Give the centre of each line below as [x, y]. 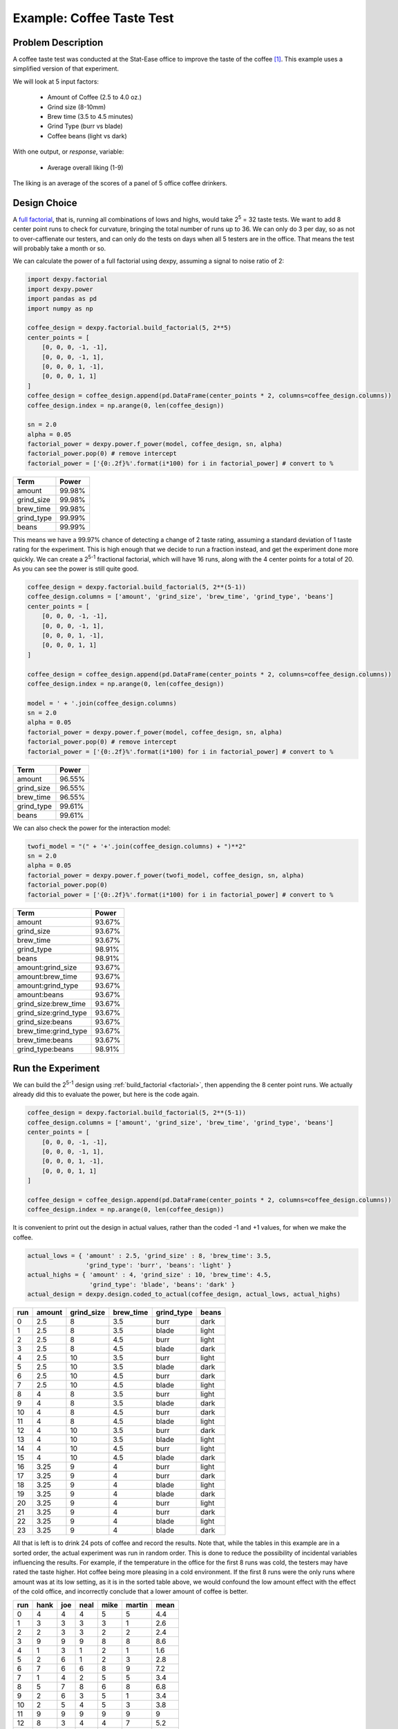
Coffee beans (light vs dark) [87, 136]
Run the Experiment [56, 1068]
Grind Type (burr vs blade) [85, 126]
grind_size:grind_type [52, 1013]
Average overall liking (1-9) [85, 167]
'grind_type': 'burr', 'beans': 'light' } [158, 1265]
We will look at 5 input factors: [56, 81]
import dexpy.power [60, 289]
